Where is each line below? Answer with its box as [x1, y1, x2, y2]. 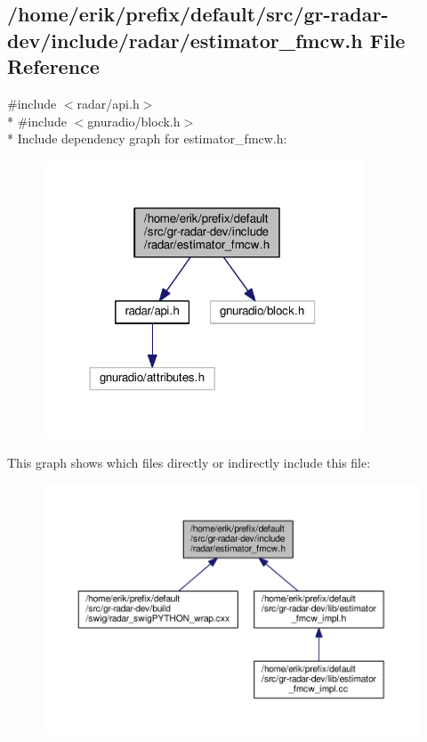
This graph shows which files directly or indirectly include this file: [7, 453, 371, 472]
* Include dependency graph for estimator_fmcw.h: [7, 129, 287, 148]
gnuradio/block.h [87, 111, 181, 130]
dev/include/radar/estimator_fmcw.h [7, 26, 363, 53]
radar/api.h [77, 94, 140, 112]
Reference [7, 53, 100, 80]
